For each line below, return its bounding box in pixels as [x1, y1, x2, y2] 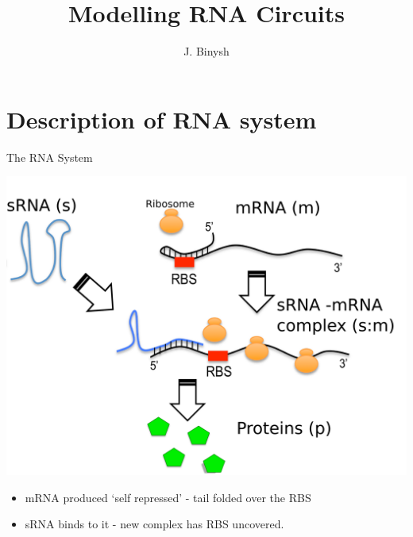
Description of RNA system [6, 102, 317, 135]
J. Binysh [183, 43, 230, 59]
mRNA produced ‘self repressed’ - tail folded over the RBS [25, 489, 311, 505]
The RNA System [6, 148, 93, 165]
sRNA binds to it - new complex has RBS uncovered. [25, 516, 284, 532]
